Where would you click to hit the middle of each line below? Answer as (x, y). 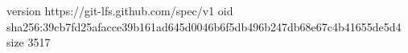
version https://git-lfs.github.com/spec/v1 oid (120, 10)
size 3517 (29, 42)
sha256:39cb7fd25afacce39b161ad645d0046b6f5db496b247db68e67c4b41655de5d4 (204, 26)
